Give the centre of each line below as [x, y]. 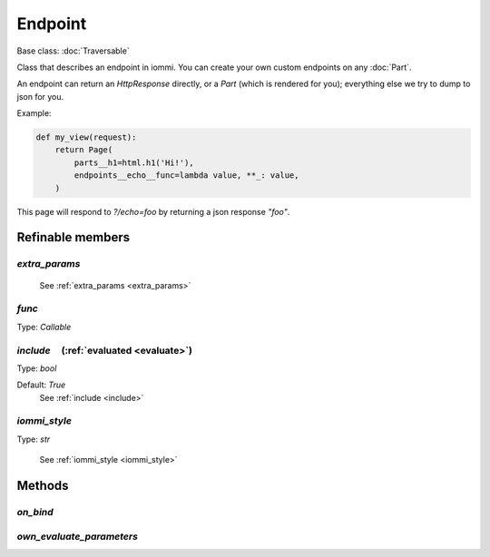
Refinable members [73, 237]
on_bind [35, 512]
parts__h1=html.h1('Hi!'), [134, 162]
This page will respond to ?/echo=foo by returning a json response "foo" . [153, 211]
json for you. [40, 96]
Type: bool [37, 368]
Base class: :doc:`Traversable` [73, 51]
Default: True [41, 385]
